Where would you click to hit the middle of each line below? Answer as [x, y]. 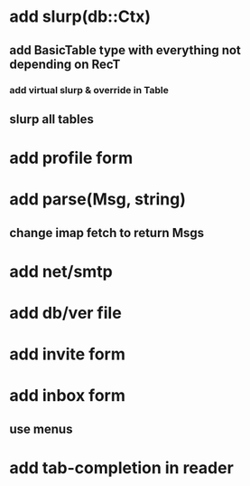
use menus [41, 429]
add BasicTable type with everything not [125, 50]
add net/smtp [61, 271]
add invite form [68, 354]
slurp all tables [52, 119]
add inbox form [68, 396]
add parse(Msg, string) [98, 200]
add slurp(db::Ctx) [80, 17]
